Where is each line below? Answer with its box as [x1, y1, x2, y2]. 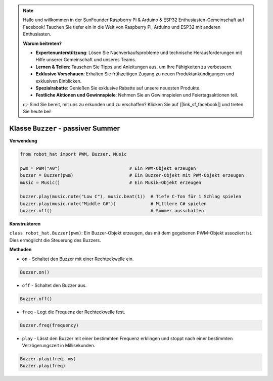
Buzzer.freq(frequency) [20, 322, 79, 328]
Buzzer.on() [20, 269, 50, 275]
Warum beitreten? [23, 40, 62, 46]
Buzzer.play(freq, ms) [20, 356, 76, 361]
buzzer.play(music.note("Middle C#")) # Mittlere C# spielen [20, 201, 207, 207]
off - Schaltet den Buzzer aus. [22, 282, 87, 288]
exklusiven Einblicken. [35, 78, 82, 84]
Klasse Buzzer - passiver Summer [9, 124, 120, 132]
